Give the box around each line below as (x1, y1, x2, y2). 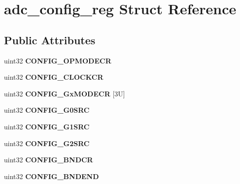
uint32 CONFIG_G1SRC (4, 121, 90, 131)
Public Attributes (4, 32, 96, 47)
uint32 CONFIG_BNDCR (4, 154, 93, 165)
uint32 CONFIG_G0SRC (4, 105, 90, 115)
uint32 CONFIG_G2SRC (4, 138, 90, 148)
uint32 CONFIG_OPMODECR (4, 55, 111, 65)
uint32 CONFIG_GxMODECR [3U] (4, 88, 125, 98)
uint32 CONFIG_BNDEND (4, 171, 99, 181)
